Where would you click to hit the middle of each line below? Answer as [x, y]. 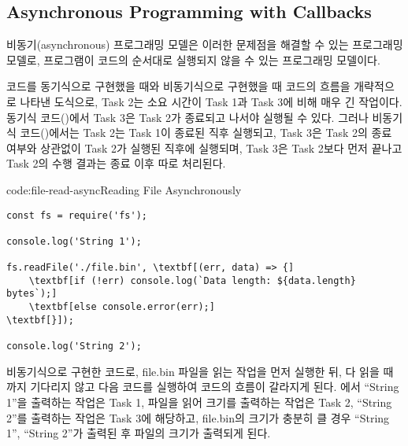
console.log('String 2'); [74, 346]
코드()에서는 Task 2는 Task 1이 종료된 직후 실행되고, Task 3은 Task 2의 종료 [206, 133]
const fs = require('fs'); [77, 215]
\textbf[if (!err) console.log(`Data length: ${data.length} [192, 280]
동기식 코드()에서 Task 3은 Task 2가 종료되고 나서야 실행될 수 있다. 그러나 [187, 117]
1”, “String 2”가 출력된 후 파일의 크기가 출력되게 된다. [139, 433]
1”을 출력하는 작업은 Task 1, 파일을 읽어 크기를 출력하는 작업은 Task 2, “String [199, 402]
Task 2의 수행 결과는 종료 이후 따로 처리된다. [116, 163]
